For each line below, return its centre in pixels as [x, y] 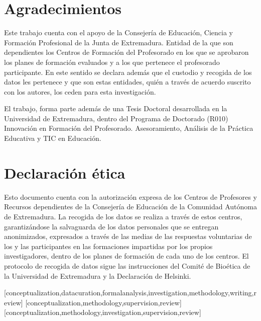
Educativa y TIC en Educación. [53, 138]
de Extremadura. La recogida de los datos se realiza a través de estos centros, [123, 216]
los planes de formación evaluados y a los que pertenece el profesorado [112, 62]
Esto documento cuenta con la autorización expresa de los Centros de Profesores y [130, 196]
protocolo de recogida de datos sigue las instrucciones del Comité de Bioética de [127, 265]
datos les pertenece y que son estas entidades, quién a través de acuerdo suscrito [127, 82]
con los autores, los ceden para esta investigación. [80, 91]
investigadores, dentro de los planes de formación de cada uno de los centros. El [126, 256]
